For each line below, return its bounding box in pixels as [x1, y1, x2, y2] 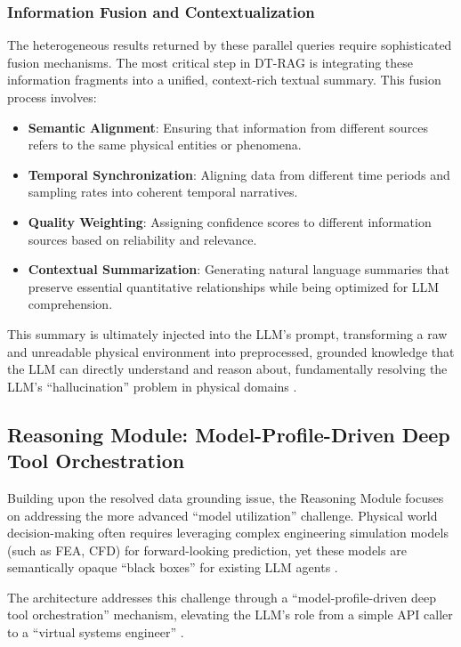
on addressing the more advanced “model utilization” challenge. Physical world [7, 505, 438, 524]
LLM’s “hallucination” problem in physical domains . [7, 376, 297, 395]
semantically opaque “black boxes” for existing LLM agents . [7, 558, 338, 577]
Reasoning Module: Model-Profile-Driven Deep [7, 420, 450, 448]
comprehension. [28, 295, 113, 313]
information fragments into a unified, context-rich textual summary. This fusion [7, 70, 441, 89]
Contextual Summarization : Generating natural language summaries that [28, 260, 449, 279]
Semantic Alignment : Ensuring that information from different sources [28, 117, 429, 136]
